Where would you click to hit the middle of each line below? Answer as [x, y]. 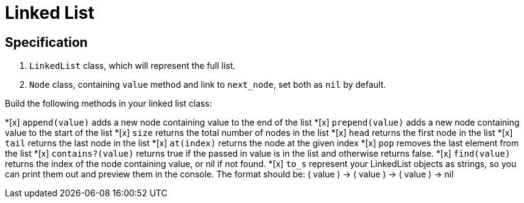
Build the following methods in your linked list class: [108, 104]
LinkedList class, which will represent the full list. [133, 66]
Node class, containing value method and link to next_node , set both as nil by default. [208, 85]
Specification [46, 42]
